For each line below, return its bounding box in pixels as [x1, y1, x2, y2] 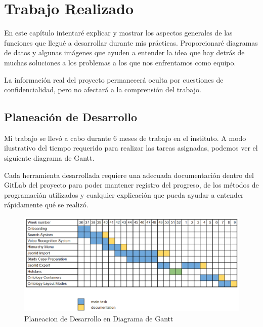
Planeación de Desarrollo [4, 109, 137, 125]
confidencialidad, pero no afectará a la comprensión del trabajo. [4, 84, 201, 95]
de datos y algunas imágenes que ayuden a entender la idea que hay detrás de [4, 47, 245, 58]
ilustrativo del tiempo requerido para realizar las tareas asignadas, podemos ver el [4, 142, 258, 153]
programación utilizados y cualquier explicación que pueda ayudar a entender [4, 189, 244, 200]
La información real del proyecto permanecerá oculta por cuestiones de [4, 74, 224, 85]
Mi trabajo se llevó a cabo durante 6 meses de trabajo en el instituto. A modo [4, 132, 246, 143]
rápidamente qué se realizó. [4, 199, 89, 210]
